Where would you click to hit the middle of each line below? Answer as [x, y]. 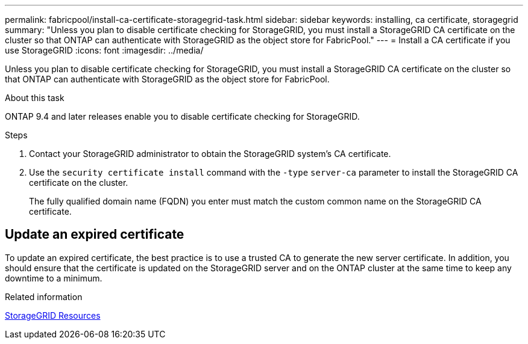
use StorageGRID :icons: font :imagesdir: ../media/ [104, 50]
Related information [44, 296]
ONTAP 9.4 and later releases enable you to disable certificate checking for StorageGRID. [182, 116]
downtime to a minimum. [54, 278]
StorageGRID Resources [53, 315]
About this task [35, 98]
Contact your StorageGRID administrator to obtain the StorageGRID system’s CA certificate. [210, 154]
